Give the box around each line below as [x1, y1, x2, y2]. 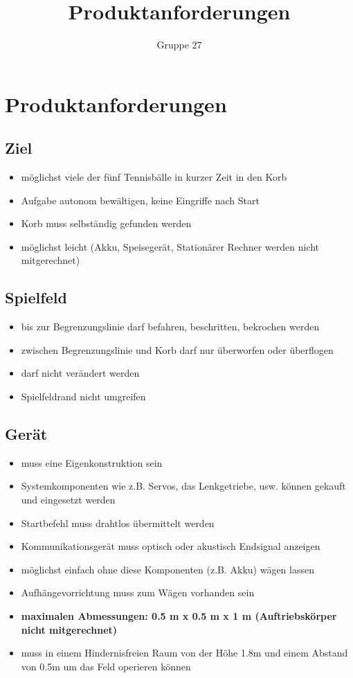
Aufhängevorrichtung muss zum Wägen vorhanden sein [21, 585, 255, 600]
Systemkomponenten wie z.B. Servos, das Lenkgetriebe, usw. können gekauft [21, 479, 346, 493]
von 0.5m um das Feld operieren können [21, 659, 191, 673]
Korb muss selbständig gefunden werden [21, 216, 192, 231]
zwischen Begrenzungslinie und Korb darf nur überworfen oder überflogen [21, 342, 334, 357]
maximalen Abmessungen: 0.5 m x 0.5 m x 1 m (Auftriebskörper [21, 609, 337, 623]
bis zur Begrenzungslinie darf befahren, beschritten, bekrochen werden [21, 319, 320, 334]
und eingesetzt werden [21, 492, 116, 507]
